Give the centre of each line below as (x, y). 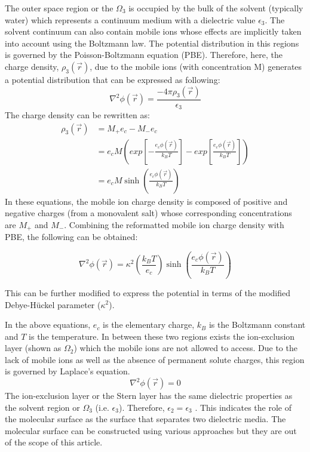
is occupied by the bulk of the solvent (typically (216, 8)
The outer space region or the (59, 8)
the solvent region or (42, 407)
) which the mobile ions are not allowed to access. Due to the (185, 348)
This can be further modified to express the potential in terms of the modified (148, 292)
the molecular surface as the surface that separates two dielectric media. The (145, 419)
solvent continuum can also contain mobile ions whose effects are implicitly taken (153, 31)
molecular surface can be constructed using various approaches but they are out (151, 430)
